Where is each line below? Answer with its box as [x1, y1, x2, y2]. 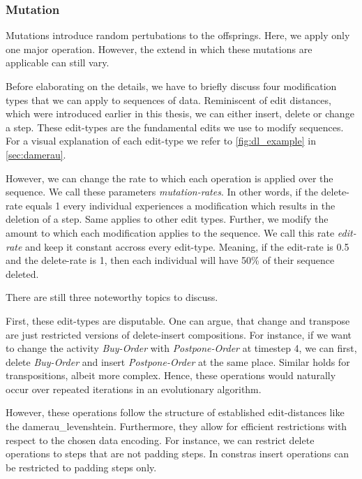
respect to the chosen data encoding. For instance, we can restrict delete [6, 432, 315, 447]
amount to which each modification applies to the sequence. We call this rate [6, 225, 335, 239]
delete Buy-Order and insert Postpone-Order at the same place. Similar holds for [6, 354, 350, 369]
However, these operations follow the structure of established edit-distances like [6, 405, 345, 420]
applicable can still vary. [6, 55, 110, 70]
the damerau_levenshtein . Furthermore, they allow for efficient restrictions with [6, 419, 347, 434]
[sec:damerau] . [6, 147, 66, 161]
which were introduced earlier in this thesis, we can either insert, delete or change [6, 106, 354, 121]
